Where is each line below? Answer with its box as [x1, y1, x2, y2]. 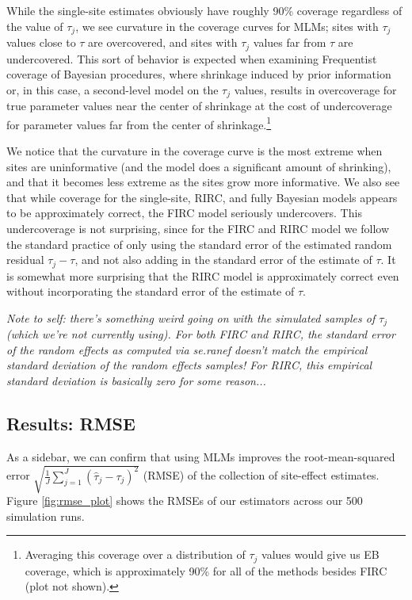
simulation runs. [6, 507, 85, 524]
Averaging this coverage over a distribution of [25, 546, 246, 563]
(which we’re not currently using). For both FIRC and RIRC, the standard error [6, 326, 395, 342]
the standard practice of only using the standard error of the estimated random [6, 235, 392, 252]
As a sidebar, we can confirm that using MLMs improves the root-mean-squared [6, 448, 395, 464]
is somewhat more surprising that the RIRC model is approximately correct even [6, 267, 399, 284]
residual [6, 251, 44, 268]
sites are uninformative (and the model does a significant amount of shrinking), [6, 158, 391, 174]
